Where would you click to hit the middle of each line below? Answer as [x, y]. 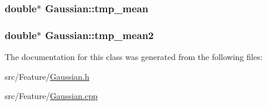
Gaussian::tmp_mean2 [100, 35]
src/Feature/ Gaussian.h [47, 76]
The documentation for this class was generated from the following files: [134, 57]
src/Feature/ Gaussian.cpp [51, 96]
